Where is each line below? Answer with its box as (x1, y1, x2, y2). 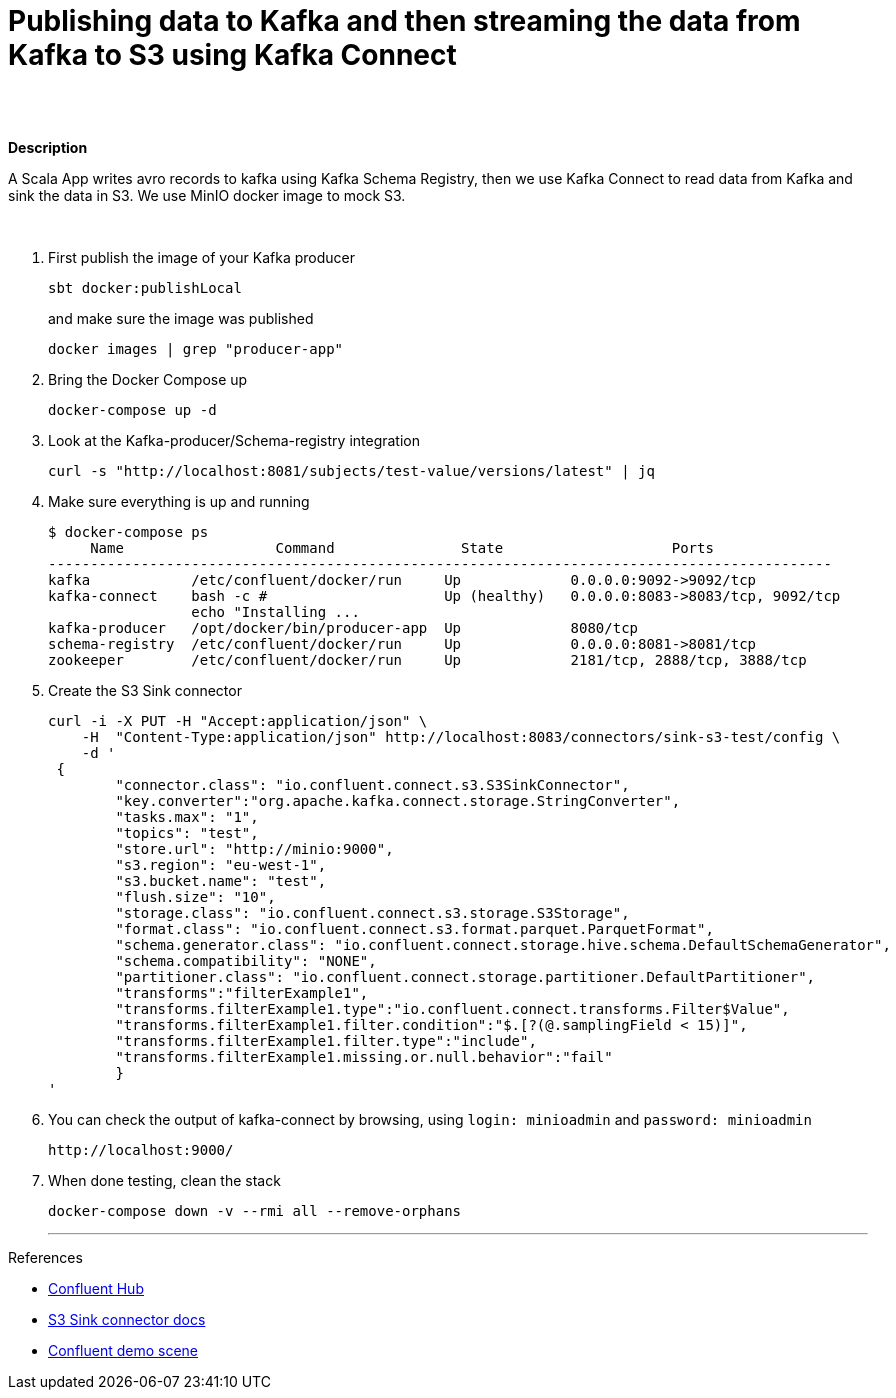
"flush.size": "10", (115, 888, 276, 905)
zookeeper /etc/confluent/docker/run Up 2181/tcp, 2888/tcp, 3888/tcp (48, 651, 807, 668)
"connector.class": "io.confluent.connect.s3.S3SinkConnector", (115, 776, 630, 793)
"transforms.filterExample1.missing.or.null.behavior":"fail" (115, 1048, 613, 1065)
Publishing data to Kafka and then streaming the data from (8, 4, 801, 38)
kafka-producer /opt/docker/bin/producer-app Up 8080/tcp (48, 619, 639, 636)
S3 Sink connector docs (48, 1310, 206, 1328)
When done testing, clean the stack (48, 1171, 281, 1189)
